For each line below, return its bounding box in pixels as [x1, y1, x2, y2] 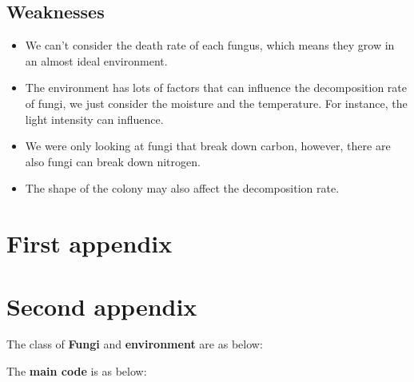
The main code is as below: [6, 363, 147, 380]
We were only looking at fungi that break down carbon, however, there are [25, 137, 391, 154]
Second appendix [6, 289, 197, 322]
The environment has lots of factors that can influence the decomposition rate [25, 79, 407, 96]
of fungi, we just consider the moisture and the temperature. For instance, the [25, 94, 408, 111]
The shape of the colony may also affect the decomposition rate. [25, 180, 340, 197]
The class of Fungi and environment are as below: [6, 336, 263, 352]
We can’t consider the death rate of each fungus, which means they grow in [25, 37, 395, 54]
